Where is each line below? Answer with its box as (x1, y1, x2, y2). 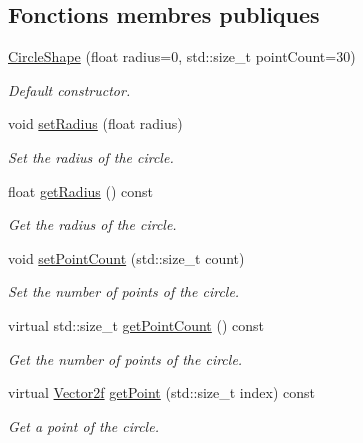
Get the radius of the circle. (8, 214, 177, 235)
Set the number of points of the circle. (8, 281, 240, 302)
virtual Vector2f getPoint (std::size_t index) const (8, 382, 316, 403)
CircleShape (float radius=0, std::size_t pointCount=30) (8, 46, 356, 67)
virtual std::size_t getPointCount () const (8, 314, 264, 335)
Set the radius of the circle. (8, 146, 174, 167)
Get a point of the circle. (8, 415, 159, 436)
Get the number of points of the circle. (8, 348, 243, 369)
